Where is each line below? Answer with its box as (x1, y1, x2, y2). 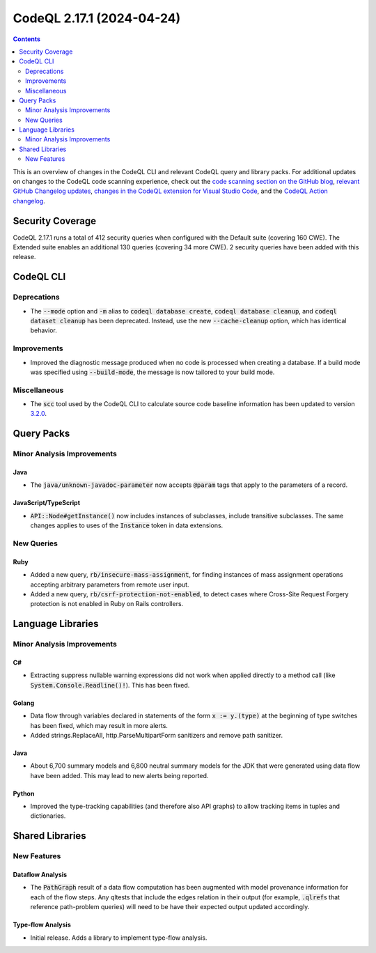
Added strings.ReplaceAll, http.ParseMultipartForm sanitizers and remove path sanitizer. (30, 731, 283, 739)
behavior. (30, 326, 57, 334)
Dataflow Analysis (13, 871, 68, 879)
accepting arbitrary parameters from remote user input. (30, 580, 189, 589)
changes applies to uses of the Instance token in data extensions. (30, 521, 224, 529)
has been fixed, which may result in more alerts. (30, 721, 169, 729)
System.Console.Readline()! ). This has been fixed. (30, 681, 190, 689)
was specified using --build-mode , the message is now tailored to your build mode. (30, 368, 275, 376)
